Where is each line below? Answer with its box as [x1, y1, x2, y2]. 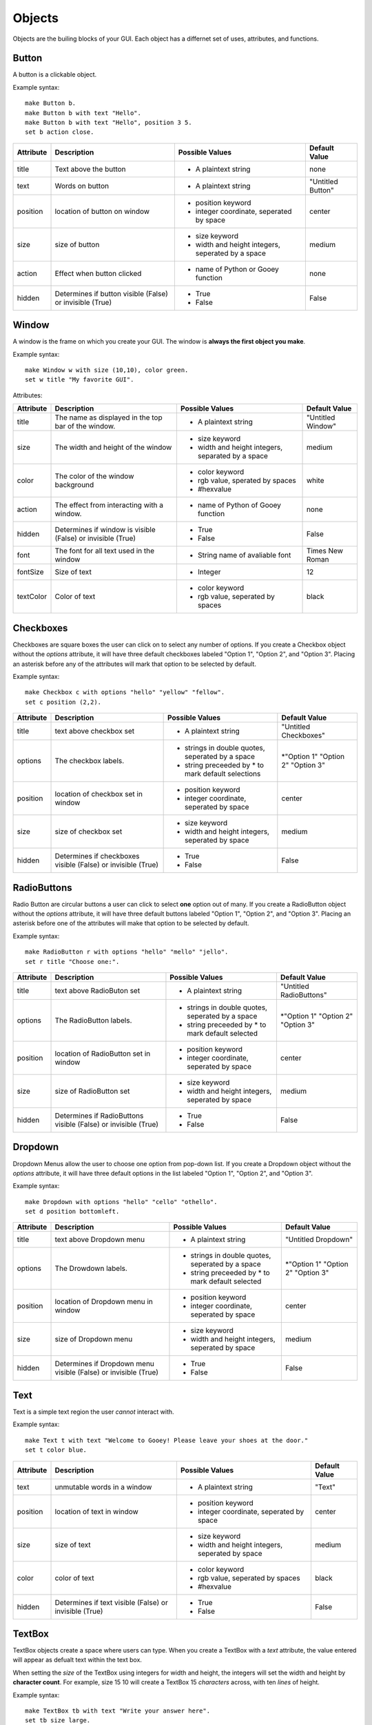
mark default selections [184, 769, 261, 779]
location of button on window [54, 206, 150, 216]
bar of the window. [54, 422, 116, 431]
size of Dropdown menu [54, 1334, 133, 1344]
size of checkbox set [54, 827, 123, 836]
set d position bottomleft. [25, 1207, 120, 1216]
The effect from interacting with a [54, 500, 164, 510]
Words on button [54, 181, 110, 190]
